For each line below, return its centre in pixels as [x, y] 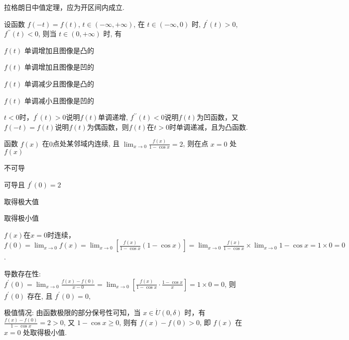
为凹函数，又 [217, 117]
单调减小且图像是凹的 [59, 100]
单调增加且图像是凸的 [59, 50]
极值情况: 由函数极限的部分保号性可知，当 [72, 312]
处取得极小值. [45, 332]
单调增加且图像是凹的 [59, 67]
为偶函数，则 [108, 127]
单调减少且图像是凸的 [59, 83]
